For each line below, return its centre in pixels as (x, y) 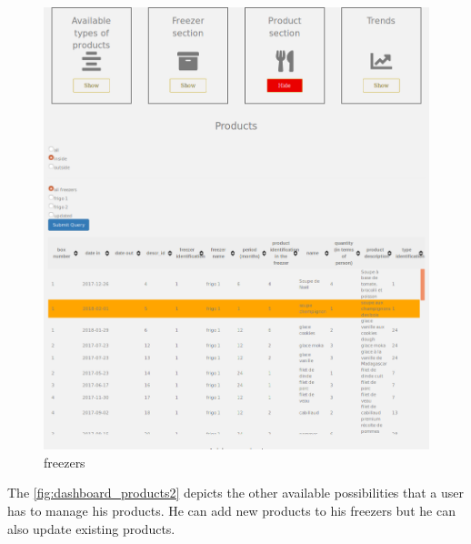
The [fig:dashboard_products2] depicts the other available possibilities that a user (236, 493)
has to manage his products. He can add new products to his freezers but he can (231, 510)
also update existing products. (91, 528)
